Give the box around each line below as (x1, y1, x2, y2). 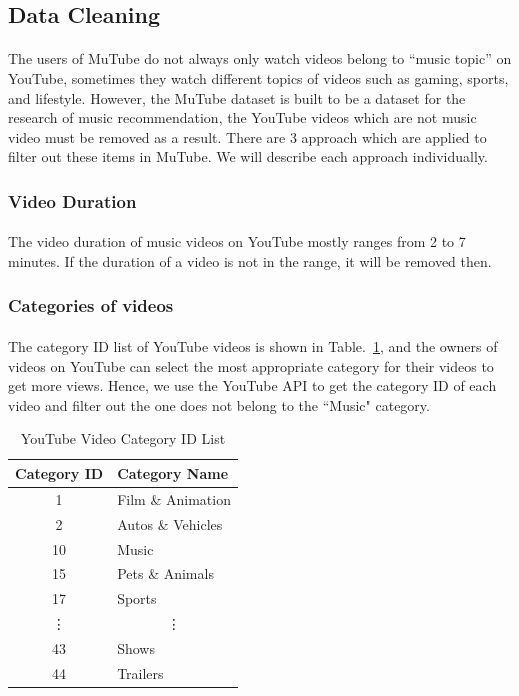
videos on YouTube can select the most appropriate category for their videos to (8, 355, 494, 376)
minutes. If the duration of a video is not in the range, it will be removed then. (8, 250, 492, 271)
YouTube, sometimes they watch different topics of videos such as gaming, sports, (8, 67, 509, 88)
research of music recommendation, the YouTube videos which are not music (8, 107, 477, 128)
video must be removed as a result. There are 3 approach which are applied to (8, 126, 487, 147)
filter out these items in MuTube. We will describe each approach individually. (8, 146, 488, 167)
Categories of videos (8, 293, 174, 318)
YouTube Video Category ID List (20, 428, 226, 449)
